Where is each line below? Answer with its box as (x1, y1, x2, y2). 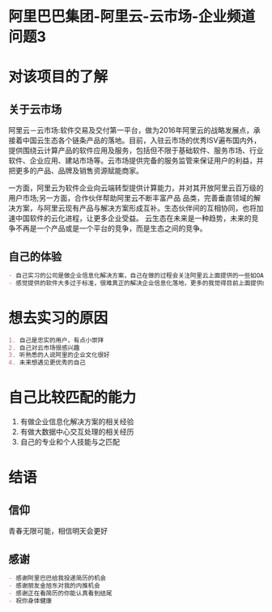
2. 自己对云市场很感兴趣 (8, 343, 80, 352)
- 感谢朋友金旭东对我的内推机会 (8, 581, 100, 589)
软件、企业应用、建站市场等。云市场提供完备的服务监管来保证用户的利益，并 (8, 155, 264, 166)
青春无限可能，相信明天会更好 (8, 526, 108, 536)
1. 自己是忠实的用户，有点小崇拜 (8, 336, 104, 344)
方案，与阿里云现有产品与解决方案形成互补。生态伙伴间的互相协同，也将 (15, 203, 257, 213)
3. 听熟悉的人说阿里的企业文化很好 (8, 351, 110, 359)
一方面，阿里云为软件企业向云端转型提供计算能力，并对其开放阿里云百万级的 (8, 183, 264, 193)
